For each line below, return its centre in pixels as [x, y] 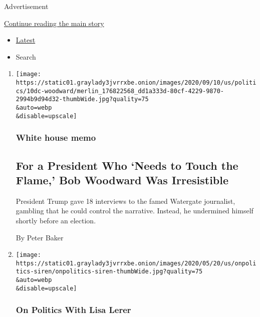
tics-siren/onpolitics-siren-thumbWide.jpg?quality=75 [109, 272]
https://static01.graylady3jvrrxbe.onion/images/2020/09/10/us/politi [136, 83]
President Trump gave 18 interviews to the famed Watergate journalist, [125, 201]
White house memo [56, 137]
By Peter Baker [40, 237]
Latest [26, 40]
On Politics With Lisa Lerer [73, 310]
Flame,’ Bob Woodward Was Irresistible [122, 180]
